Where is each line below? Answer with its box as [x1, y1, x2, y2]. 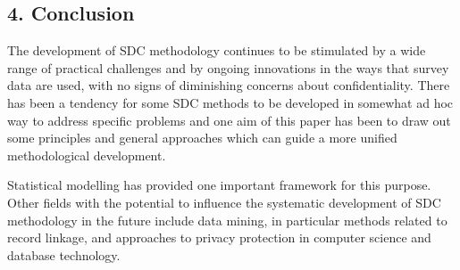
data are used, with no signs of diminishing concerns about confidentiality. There [7, 76, 450, 94]
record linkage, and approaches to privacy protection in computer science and [7, 228, 431, 247]
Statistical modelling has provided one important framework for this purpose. [7, 176, 431, 194]
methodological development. [7, 145, 166, 164]
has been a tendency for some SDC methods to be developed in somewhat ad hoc [7, 93, 454, 111]
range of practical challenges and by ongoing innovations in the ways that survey [7, 58, 449, 77]
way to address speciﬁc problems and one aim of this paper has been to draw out [7, 110, 451, 129]
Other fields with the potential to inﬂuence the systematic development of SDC [7, 192, 441, 211]
